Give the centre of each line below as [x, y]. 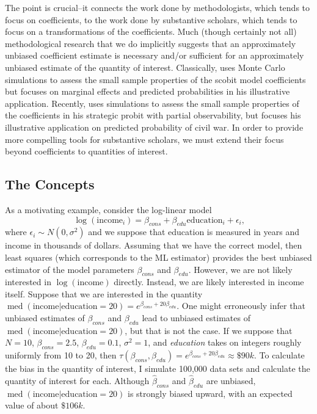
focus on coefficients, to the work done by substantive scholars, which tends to [151, 19]
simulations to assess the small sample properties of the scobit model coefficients [155, 79]
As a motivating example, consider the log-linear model [108, 209]
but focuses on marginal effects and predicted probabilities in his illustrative [148, 91]
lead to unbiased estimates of [196, 318]
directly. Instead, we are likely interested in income [209, 282]
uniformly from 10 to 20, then [61, 355]
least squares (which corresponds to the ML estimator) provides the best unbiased [158, 257]
